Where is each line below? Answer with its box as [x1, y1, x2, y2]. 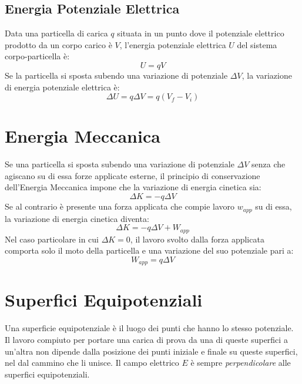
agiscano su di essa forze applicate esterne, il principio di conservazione [5, 169, 260, 181]
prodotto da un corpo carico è [5, 38, 112, 50]
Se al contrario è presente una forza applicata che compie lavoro [5, 200, 235, 213]
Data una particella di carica [5, 27, 108, 39]
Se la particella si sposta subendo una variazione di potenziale [5, 69, 228, 81]
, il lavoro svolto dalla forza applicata [130, 233, 264, 245]
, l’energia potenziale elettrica [119, 38, 226, 50]
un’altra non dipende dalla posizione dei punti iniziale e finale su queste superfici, [5, 345, 298, 357]
